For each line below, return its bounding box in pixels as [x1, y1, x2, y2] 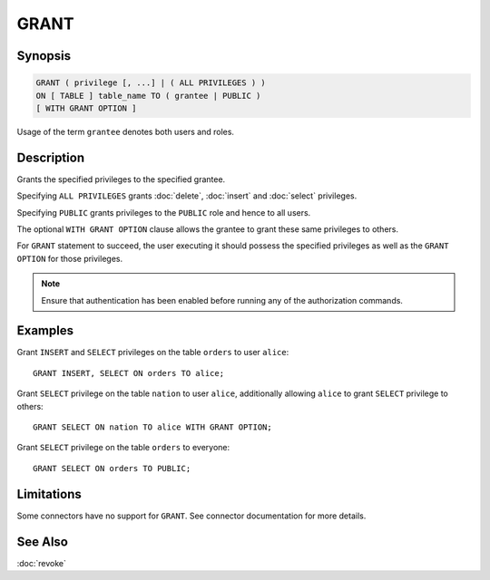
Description [16, 150, 85, 165]
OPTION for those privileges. [16, 253, 122, 264]
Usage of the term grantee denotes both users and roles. [16, 126, 235, 137]
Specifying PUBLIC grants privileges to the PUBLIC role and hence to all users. [16, 207, 311, 217]
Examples [16, 323, 74, 339]
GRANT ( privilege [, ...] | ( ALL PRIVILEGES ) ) [35, 78, 267, 88]
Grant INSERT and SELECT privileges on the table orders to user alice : [16, 347, 289, 358]
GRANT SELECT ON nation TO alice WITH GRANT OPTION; [33, 422, 272, 432]
